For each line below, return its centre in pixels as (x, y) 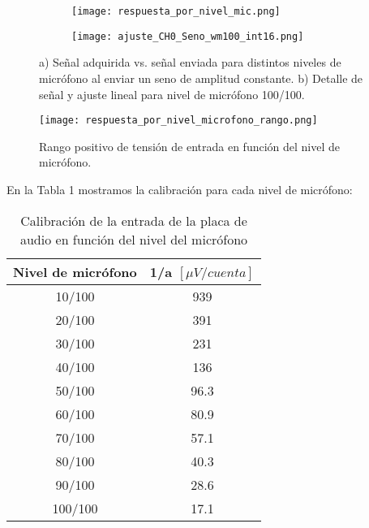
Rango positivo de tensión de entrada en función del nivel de (190, 146)
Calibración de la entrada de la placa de (134, 220)
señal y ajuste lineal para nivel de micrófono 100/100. (172, 94)
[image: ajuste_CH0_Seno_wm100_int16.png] (188, 36)
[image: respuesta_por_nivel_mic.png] (176, 11)
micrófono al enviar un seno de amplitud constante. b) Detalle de (201, 78)
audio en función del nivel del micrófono (134, 239)
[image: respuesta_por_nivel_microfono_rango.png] (178, 121)
